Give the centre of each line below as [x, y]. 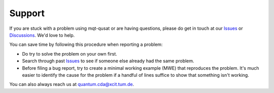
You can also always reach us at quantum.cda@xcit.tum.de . [72, 84]
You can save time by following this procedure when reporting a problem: [86, 44]
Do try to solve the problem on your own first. [70, 54]
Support [27, 13]
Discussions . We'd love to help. [42, 35]
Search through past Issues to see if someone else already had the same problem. [108, 61]
